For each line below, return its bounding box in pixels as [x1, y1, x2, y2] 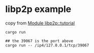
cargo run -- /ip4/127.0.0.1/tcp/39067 [5, 42, 89, 48]
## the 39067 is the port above [5, 38, 73, 43]
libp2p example [5, 3, 72, 15]
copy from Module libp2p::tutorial [5, 20, 75, 26]
